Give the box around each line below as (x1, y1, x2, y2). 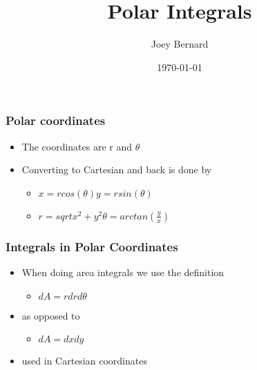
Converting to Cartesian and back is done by (21, 162, 212, 177)
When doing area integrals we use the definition (21, 265, 225, 280)
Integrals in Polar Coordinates (6, 237, 178, 255)
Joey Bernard (151, 37, 209, 51)
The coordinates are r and (21, 139, 133, 153)
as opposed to (21, 308, 80, 322)
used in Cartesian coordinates (21, 353, 147, 368)
